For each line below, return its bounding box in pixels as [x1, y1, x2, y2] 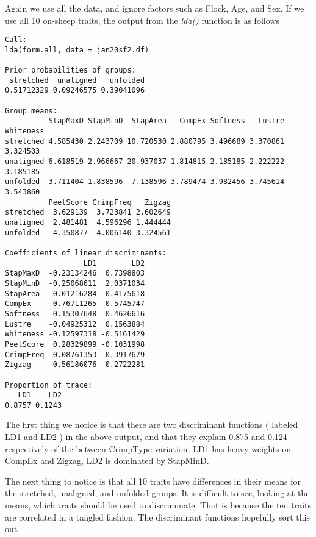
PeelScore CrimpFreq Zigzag [48, 197, 171, 207]
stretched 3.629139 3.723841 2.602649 [5, 208, 171, 217]
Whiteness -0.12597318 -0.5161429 [5, 330, 145, 339]
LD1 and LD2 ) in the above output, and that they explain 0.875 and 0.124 [5, 430, 287, 443]
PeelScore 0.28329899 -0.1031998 [5, 340, 145, 349]
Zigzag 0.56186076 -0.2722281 [5, 360, 145, 369]
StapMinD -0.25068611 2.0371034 [5, 279, 145, 288]
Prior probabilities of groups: [5, 66, 136, 75]
